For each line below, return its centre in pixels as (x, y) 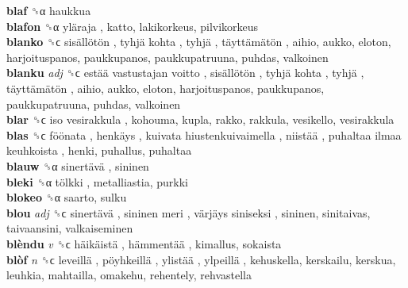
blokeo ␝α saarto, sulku (67, 197)
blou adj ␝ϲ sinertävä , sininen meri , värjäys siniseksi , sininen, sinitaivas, (189, 212)
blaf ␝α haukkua (49, 10)
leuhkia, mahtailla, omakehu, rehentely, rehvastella (129, 275)
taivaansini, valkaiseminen (70, 228)
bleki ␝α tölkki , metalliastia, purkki (97, 181)
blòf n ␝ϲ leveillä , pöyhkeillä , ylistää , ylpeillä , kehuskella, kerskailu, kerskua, (201, 259)
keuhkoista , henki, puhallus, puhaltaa (99, 150)
